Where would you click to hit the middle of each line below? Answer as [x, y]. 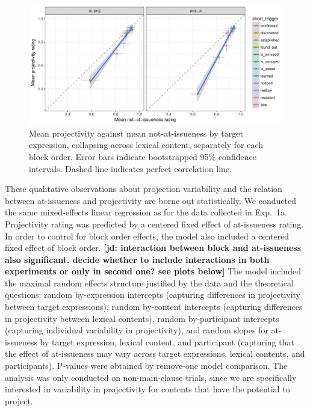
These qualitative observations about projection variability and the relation [144, 189]
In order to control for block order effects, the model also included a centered [147, 236]
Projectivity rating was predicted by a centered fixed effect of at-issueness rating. [154, 224]
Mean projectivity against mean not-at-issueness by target [136, 133]
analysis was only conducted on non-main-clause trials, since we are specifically [151, 377]
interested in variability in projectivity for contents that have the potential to [147, 389]
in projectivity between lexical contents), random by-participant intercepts [142, 318]
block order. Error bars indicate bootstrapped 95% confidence [143, 156]
